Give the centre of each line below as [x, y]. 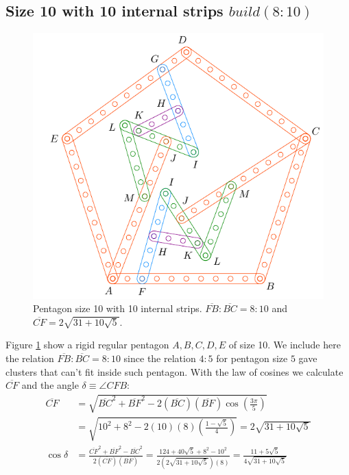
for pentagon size [252, 358]
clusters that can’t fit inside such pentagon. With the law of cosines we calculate [174, 371]
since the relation [160, 358]
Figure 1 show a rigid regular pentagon [87, 345]
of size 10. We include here [285, 345]
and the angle [50, 385]
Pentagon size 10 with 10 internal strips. [118, 308]
